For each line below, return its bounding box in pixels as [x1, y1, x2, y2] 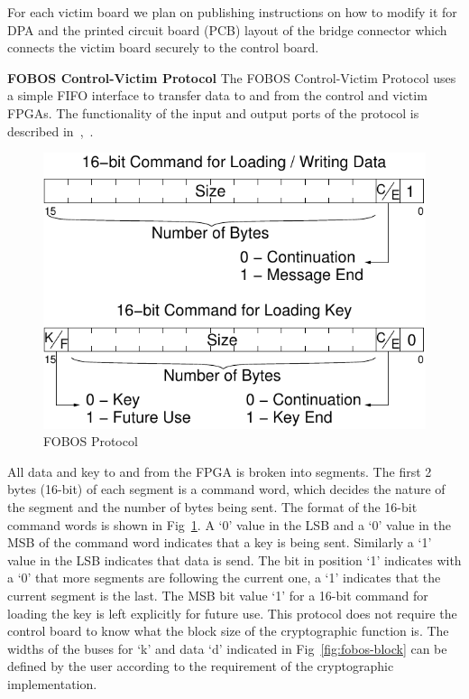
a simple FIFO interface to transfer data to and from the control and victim [7, 86, 428, 105]
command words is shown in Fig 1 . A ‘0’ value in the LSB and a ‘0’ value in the [7, 515, 452, 534]
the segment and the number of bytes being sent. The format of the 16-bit [7, 498, 418, 517]
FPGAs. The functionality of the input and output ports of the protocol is [7, 103, 419, 122]
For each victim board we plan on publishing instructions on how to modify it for [7, 3, 457, 21]
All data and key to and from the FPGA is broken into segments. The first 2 [7, 461, 432, 480]
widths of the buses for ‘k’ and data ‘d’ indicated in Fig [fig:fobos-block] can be [7, 638, 447, 657]
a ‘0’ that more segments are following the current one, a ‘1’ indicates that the [7, 568, 441, 587]
